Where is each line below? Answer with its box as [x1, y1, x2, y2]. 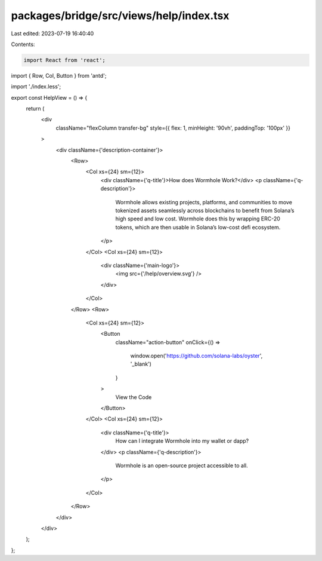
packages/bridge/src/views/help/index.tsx [11, 9, 230, 22]
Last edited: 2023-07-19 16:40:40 [11, 30, 94, 37]
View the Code [115, 393, 152, 400]
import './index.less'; [11, 83, 61, 90]
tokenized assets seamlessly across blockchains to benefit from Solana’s [115, 207, 295, 214]
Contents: [11, 41, 35, 48]
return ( [26, 105, 45, 112]
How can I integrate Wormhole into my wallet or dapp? [115, 437, 249, 444]
